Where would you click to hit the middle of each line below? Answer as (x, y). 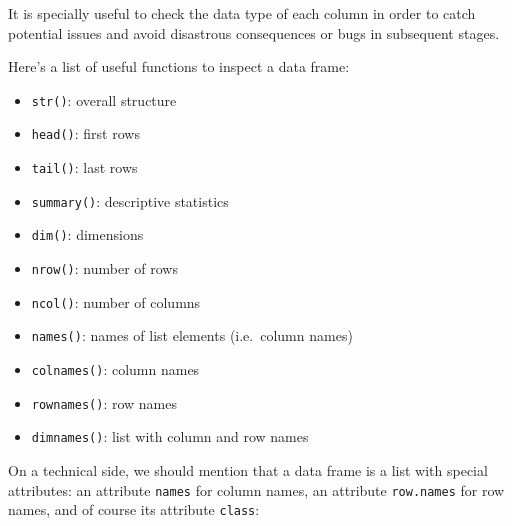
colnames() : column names (115, 369)
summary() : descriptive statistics (130, 200)
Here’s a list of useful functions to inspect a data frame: (179, 66)
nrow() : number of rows (104, 268)
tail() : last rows (84, 167)
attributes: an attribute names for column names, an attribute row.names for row (256, 489)
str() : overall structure (104, 99)
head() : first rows (85, 133)
